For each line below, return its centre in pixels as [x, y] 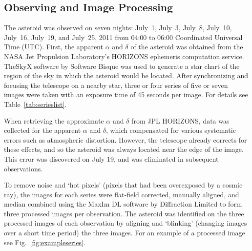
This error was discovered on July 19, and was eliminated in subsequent [111, 158]
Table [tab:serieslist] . [35, 104]
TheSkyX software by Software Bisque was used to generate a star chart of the [122, 66]
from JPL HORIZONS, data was [180, 120]
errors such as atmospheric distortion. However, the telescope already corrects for [126, 139]
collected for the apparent [42, 130]
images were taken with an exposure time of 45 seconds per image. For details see [126, 94]
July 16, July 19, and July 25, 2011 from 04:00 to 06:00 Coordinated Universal [123, 37]
